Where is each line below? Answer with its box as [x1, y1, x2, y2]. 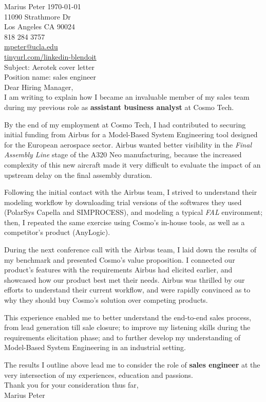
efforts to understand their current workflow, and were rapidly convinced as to [4, 284, 251, 295]
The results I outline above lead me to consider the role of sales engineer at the [4, 359, 260, 370]
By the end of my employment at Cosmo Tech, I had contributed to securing [4, 119, 246, 130]
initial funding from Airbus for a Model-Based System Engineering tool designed [4, 129, 258, 140]
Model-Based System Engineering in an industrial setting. [4, 342, 186, 353]
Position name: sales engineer [4, 71, 96, 82]
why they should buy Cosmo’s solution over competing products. [4, 295, 208, 305]
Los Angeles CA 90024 [4, 21, 75, 32]
